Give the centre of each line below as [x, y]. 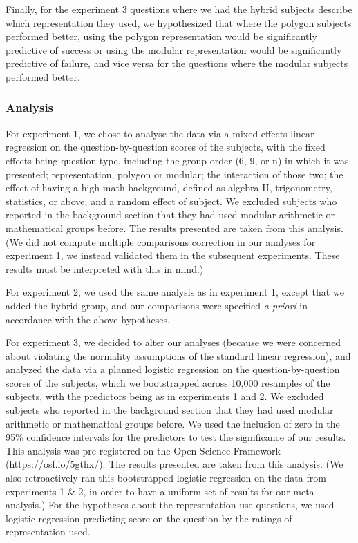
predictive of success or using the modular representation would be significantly [174, 49]
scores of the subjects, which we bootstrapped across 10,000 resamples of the [168, 382]
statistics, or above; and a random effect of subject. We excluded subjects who [171, 201]
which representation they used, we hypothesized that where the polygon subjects [179, 22]
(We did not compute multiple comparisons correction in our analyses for [161, 241]
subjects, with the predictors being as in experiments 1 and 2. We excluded [165, 396]
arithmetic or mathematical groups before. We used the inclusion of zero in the [173, 423]
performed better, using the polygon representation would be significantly [161, 36]
